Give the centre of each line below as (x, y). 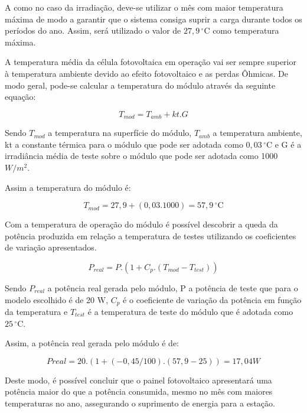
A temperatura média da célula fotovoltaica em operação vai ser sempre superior (151, 62)
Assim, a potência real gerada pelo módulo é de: (92, 343)
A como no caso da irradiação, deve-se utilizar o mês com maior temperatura (144, 7)
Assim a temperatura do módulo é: (68, 187)
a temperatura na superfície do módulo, (120, 133)
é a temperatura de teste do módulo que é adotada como (190, 311)
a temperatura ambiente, (257, 133)
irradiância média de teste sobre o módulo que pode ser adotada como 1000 (141, 156)
